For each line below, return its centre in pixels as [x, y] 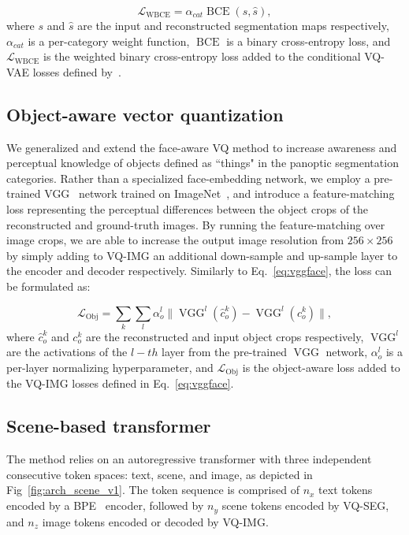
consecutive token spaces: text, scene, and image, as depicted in [160, 474]
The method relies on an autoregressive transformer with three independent [189, 459]
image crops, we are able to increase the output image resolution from [175, 240]
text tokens [346, 490]
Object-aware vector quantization [145, 114]
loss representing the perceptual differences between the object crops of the [188, 208]
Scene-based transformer [109, 426]
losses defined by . [77, 71]
